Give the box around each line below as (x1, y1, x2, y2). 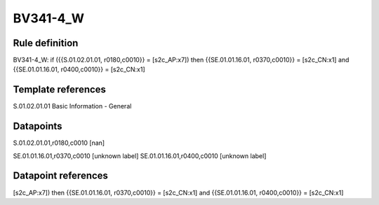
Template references (13, 84, 107, 96)
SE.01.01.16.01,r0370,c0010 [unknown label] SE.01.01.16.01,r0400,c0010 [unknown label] (13, 151, 267, 160)
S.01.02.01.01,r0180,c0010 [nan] (13, 139, 105, 147)
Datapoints (13, 120, 62, 132)
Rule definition (13, 37, 79, 49)
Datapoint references (13, 170, 109, 182)
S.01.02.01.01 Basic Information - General (13, 102, 132, 111)
